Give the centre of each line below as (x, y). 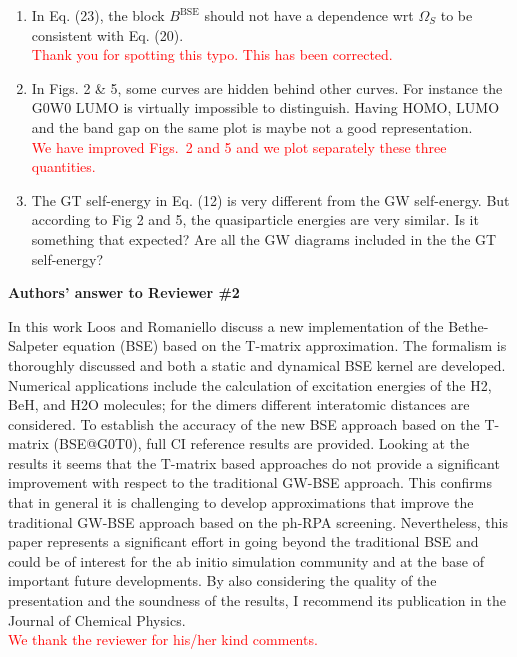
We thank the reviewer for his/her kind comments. (163, 639)
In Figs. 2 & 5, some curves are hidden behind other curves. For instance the (267, 87)
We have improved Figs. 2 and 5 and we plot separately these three (239, 146)
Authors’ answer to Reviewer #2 (124, 292)
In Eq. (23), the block (98, 15)
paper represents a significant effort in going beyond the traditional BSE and (243, 541)
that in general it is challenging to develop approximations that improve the (241, 502)
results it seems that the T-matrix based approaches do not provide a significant (254, 462)
